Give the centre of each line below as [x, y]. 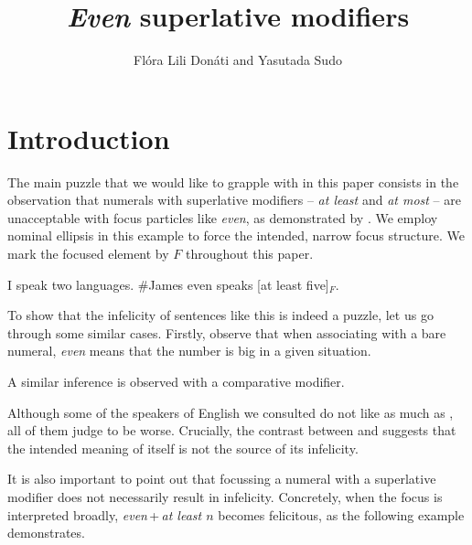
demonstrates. [46, 533]
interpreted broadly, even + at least [105, 514]
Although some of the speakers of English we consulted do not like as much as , [231, 412]
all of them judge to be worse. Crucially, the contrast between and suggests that [232, 430]
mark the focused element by [88, 254]
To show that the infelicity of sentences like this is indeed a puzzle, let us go [220, 315]
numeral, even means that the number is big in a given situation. [189, 351]
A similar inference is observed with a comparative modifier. [176, 381]
